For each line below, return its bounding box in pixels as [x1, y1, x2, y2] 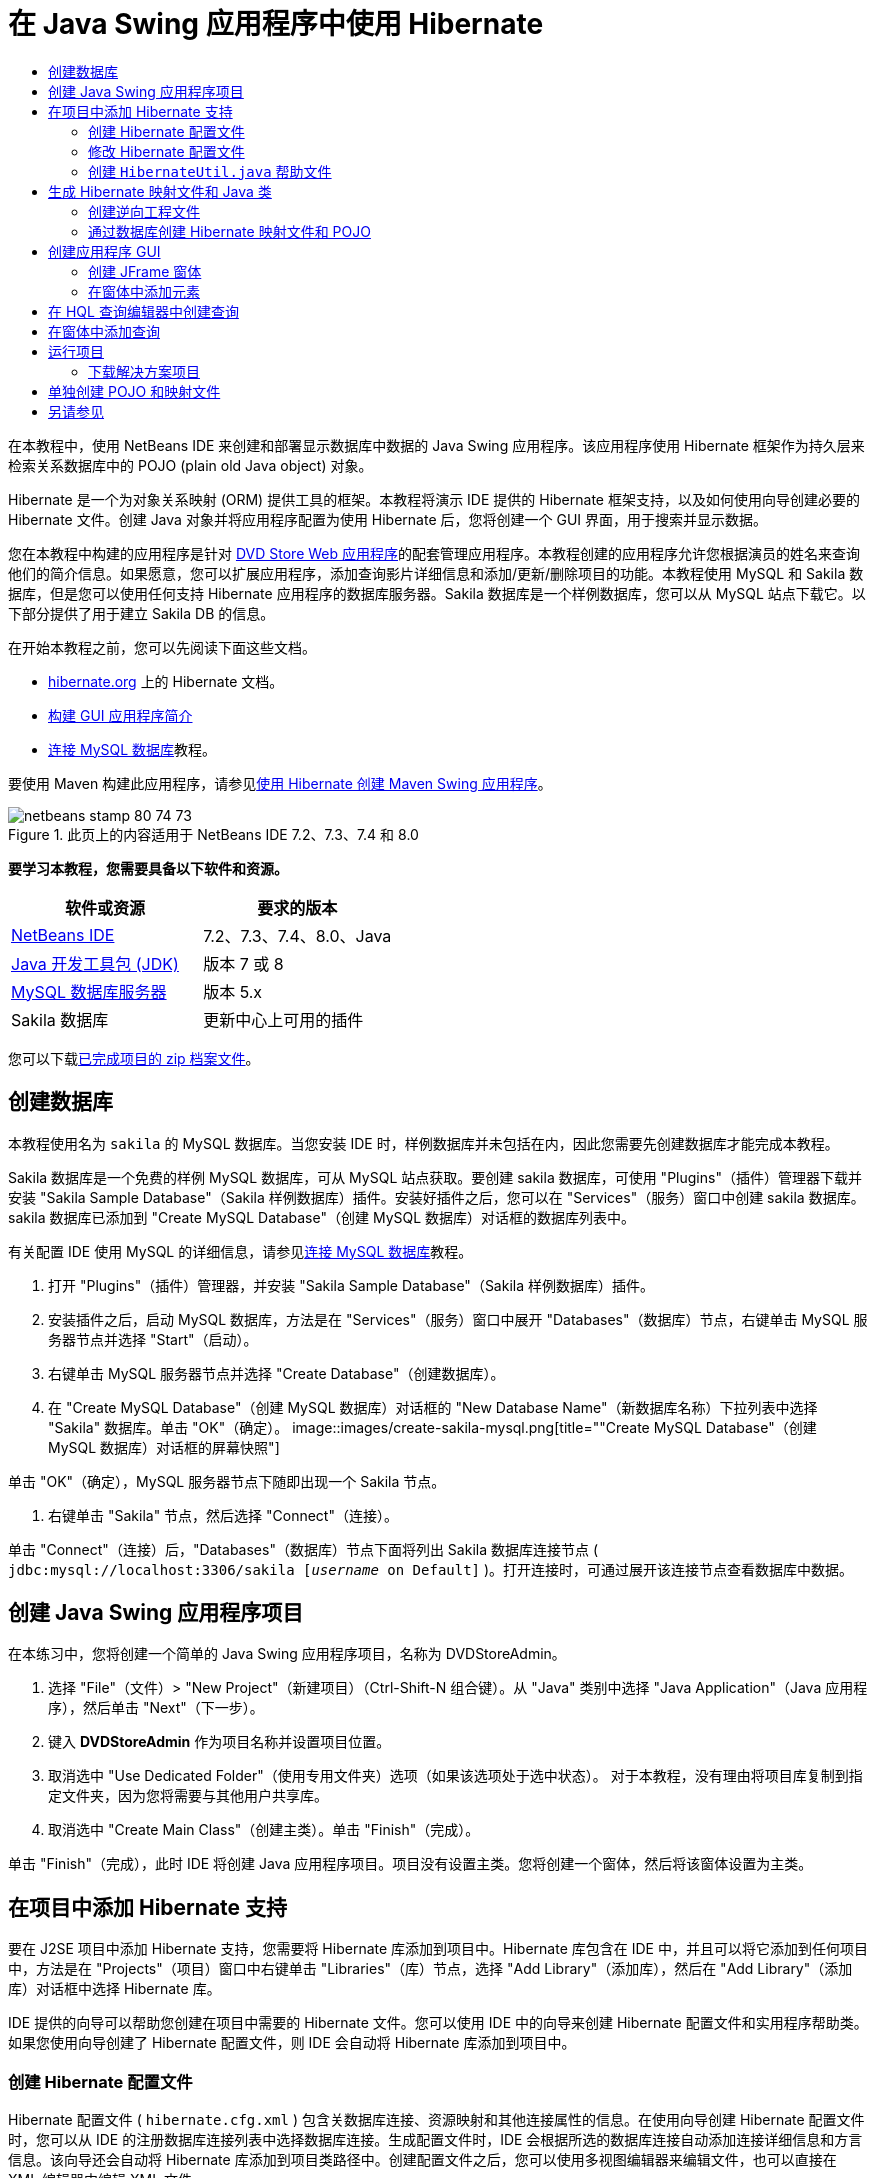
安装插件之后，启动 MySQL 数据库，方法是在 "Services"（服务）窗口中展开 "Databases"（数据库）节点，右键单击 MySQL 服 [48, 1310, 868, 1328]
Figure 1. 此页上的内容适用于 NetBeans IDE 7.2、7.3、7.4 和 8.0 [8, 825, 419, 843]
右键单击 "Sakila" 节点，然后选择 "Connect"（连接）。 [48, 1506, 398, 1524]
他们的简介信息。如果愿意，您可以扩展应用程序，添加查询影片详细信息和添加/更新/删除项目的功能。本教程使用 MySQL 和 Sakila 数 [8, 564, 864, 582]
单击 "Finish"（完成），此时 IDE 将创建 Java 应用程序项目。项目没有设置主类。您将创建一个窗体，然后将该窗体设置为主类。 [8, 1855, 813, 1873]
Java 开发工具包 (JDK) [11, 953, 179, 974]
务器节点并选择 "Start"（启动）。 [48, 1330, 258, 1348]
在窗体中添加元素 [88, 282, 200, 300]
